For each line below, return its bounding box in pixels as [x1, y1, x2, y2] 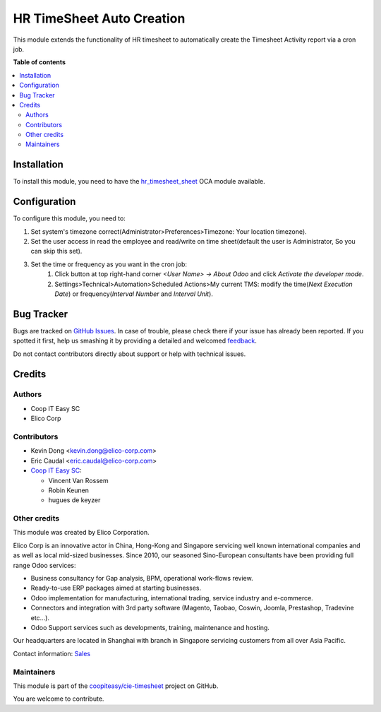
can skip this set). [30, 247, 83, 256]
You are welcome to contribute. [13, 694, 104, 703]
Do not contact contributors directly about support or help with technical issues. [13, 350, 246, 358]
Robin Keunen [48, 486, 90, 494]
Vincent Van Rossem [48, 476, 109, 485]
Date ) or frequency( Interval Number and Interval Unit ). [54, 290, 213, 298]
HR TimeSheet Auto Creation [13, 11, 186, 26]
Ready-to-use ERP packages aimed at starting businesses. [30, 583, 202, 593]
